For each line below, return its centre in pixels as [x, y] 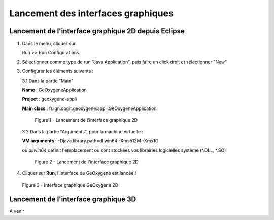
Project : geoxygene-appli [49, 99]
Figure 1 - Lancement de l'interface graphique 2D [86, 120]
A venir [17, 211]
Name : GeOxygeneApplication [55, 90]
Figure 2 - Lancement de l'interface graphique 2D [87, 162]
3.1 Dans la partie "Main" [48, 81]
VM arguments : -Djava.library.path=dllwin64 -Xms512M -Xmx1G [90, 141]
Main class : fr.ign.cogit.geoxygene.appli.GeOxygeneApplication [89, 108]
